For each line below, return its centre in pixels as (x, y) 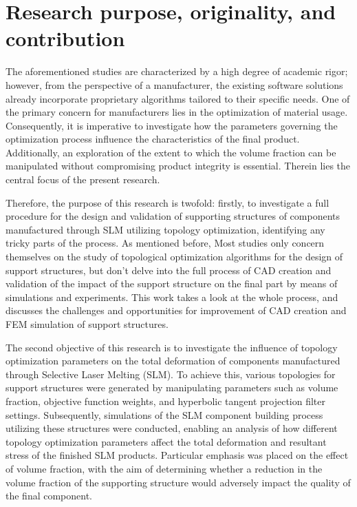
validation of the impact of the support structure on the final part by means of (172, 283)
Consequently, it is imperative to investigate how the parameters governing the (172, 125)
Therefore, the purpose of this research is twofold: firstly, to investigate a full (167, 202)
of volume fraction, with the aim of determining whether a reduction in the (164, 468)
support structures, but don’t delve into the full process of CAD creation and (169, 270)
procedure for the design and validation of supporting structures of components (173, 216)
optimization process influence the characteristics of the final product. (153, 139)
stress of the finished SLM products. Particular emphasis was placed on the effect (177, 455)
